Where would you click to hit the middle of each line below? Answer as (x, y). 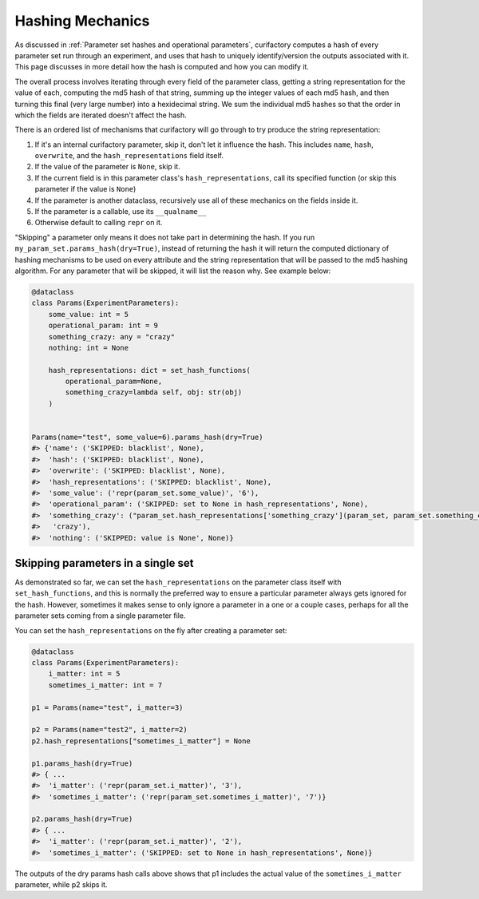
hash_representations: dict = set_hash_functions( (149, 370)
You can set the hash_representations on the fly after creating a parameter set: (151, 630)
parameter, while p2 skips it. (61, 885)
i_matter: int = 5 (84, 674)
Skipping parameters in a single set (104, 563)
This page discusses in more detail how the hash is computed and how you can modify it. (162, 67)
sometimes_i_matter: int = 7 (105, 685)
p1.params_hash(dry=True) (82, 763)
